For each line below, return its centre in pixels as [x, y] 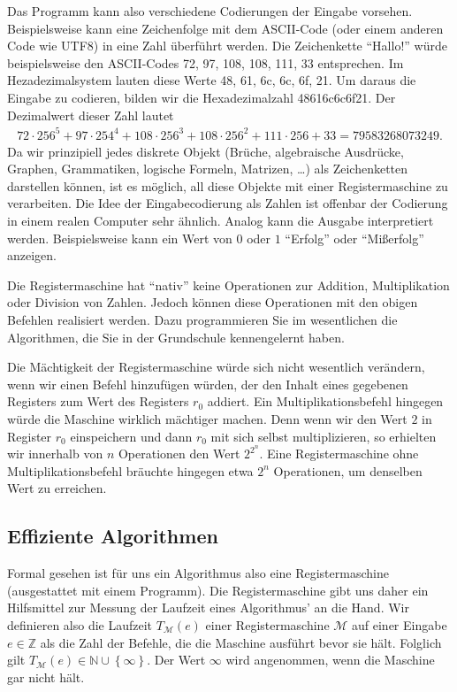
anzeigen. [32, 255]
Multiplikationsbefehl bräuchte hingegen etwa [130, 470]
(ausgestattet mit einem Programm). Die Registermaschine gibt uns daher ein [218, 590]
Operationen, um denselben [348, 470]
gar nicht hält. [46, 677]
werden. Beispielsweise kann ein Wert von [120, 238]
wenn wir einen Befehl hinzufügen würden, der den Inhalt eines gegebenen [208, 384]
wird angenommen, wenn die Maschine [330, 660]
